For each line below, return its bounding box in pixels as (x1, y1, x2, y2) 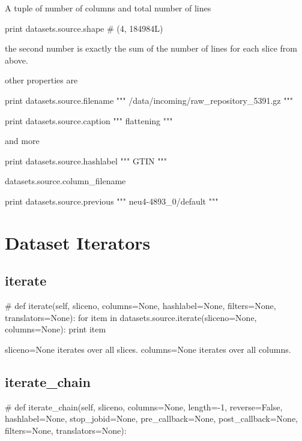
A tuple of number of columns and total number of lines (5, 2, 211, 14)
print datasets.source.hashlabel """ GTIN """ (5, 154, 167, 167)
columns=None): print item (5, 323, 106, 335)
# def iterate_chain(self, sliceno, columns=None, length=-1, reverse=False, (5, 400, 283, 413)
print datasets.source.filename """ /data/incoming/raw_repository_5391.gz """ (5, 94, 293, 106)
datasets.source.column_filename (5, 175, 126, 187)
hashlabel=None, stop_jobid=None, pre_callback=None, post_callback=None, (5, 412, 298, 425)
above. (5, 53, 28, 66)
